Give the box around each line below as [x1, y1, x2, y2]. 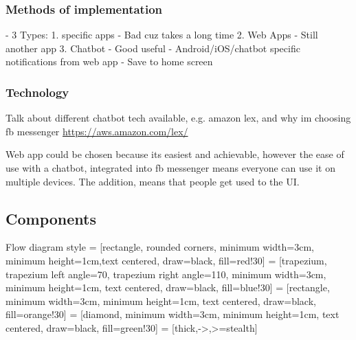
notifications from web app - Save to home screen [5, 54, 213, 69]
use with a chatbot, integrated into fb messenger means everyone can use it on [5, 161, 335, 174]
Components [5, 207, 96, 229]
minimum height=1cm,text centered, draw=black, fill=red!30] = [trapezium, [5, 253, 327, 267]
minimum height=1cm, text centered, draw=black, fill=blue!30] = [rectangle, [5, 280, 330, 295]
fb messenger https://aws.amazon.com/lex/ [5, 124, 188, 138]
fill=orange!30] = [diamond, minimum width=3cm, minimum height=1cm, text [5, 307, 340, 321]
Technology [5, 83, 69, 100]
